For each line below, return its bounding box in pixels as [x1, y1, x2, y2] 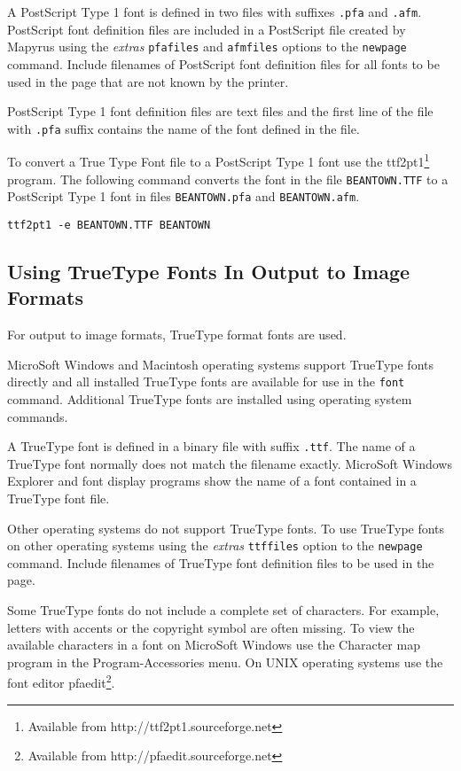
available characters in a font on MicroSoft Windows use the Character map [7, 635, 420, 654]
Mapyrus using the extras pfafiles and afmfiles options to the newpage [7, 37, 407, 56]
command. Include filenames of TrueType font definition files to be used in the [7, 553, 434, 572]
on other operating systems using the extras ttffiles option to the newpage [7, 536, 423, 555]
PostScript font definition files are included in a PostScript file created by [7, 19, 406, 38]
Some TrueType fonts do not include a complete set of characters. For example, [7, 601, 440, 619]
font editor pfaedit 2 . [7, 671, 115, 692]
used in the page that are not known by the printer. [7, 72, 289, 90]
